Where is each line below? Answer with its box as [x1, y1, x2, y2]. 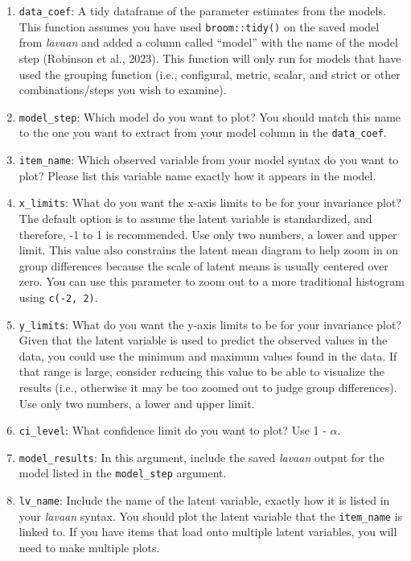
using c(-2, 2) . [18, 288, 98, 305]
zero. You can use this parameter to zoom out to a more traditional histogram [18, 273, 405, 290]
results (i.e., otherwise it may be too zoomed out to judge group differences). [18, 378, 397, 395]
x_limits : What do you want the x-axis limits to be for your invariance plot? [18, 194, 402, 211]
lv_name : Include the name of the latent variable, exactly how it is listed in [18, 492, 390, 509]
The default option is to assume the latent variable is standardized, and [18, 209, 372, 226]
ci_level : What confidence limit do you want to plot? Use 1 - [18, 422, 327, 439]
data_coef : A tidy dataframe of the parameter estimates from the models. [18, 2, 386, 19]
